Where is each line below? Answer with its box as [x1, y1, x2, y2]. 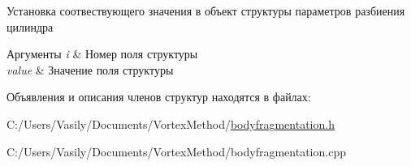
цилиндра [6, 18, 54, 35]
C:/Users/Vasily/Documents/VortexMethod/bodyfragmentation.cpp [6, 143, 346, 160]
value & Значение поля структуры [6, 61, 174, 78]
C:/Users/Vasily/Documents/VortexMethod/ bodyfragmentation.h [6, 115, 335, 132]
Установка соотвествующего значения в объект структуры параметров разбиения [6, 2, 405, 19]
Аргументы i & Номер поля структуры [6, 45, 198, 62]
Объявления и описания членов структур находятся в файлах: [6, 88, 311, 105]
